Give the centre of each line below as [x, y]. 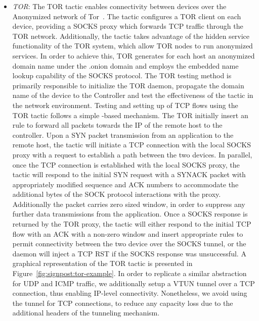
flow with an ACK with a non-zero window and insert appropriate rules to [128, 233]
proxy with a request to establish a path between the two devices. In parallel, [132, 154]
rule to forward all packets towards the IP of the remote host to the [117, 125]
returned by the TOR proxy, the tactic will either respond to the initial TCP [132, 224]
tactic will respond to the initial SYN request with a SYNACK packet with [129, 174]
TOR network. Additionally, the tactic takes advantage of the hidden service [131, 36]
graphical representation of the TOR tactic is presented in [102, 263]
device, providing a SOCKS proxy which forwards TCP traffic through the [128, 26]
